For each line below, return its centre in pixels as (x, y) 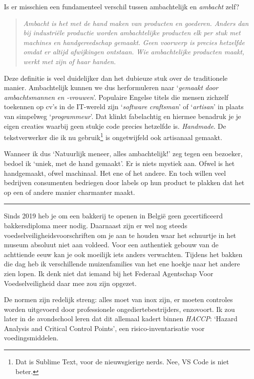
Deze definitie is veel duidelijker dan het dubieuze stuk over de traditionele (116, 78)
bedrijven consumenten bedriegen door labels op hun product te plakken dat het (124, 182)
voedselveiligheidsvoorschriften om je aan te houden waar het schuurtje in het (120, 235)
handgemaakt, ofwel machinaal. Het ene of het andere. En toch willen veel (115, 173)
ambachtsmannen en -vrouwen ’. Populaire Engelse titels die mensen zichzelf (116, 97)
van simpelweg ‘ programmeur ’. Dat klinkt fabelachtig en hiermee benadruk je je (123, 116)
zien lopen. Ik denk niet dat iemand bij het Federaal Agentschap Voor (109, 273)
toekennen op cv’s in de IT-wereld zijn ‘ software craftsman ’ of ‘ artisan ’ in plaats (124, 107)
